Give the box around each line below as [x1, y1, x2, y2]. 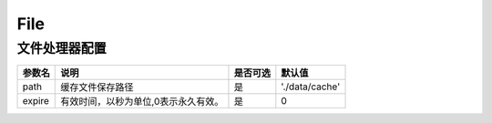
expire [22, 95, 50, 108]
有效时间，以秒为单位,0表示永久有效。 [60, 96, 224, 108]
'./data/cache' [281, 80, 341, 93]
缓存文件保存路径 [60, 81, 134, 94]
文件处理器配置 [16, 40, 107, 56]
